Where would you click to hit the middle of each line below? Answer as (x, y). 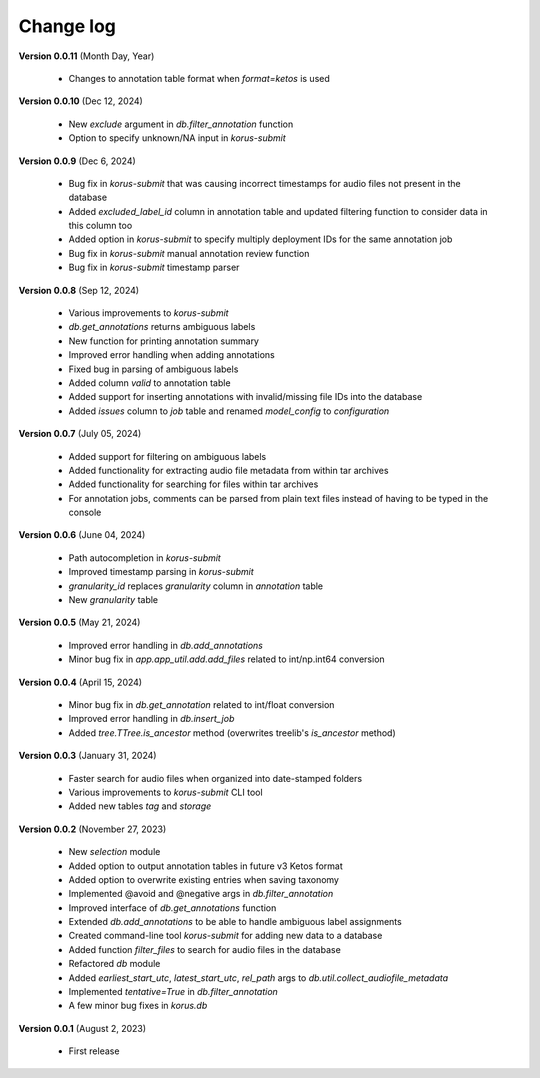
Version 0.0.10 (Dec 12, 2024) (81, 101)
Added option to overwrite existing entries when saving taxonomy (204, 879)
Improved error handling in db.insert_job (151, 719)
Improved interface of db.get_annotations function (172, 907)
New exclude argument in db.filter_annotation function (181, 124)
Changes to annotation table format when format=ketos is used (199, 78)
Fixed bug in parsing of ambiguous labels (153, 369)
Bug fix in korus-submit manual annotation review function (189, 253)
